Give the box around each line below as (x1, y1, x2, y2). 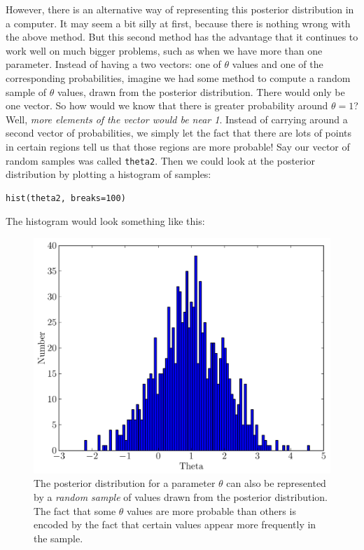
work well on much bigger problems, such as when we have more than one (6, 43, 323, 57)
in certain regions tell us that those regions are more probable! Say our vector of (6, 139, 350, 153)
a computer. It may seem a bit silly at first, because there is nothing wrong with (6, 15, 351, 30)
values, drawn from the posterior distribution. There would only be (57, 84, 345, 99)
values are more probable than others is (127, 503, 296, 518)
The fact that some (34, 503, 116, 518)
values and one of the (232, 57, 323, 71)
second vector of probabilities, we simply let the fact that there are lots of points (6, 125, 352, 140)
